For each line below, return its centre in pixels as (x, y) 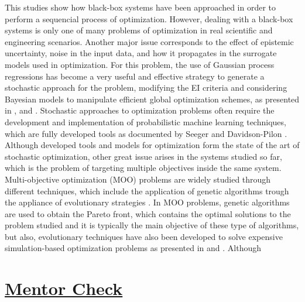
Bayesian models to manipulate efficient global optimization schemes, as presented (152, 99)
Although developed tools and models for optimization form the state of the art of (152, 145)
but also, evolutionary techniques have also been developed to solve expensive (144, 236)
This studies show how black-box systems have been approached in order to (140, 7)
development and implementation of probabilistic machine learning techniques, (145, 121)
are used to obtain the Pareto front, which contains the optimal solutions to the (148, 213)
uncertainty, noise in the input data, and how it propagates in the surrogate (141, 53)
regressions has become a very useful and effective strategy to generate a (135, 76)
